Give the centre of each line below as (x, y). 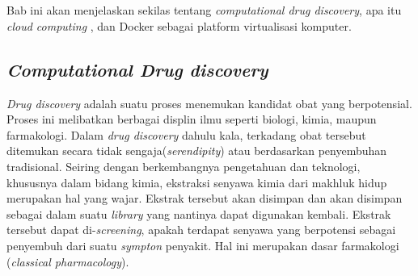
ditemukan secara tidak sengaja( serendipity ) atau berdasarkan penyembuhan (197, 151)
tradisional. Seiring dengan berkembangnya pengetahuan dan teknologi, (184, 166)
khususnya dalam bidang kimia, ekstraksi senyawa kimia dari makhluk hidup (197, 182)
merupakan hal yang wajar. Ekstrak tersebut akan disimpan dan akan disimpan (205, 198)
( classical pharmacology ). (68, 261)
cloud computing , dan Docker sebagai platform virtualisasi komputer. (179, 25)
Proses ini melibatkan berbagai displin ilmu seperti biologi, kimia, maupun (192, 119)
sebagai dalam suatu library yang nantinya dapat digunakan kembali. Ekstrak (199, 213)
